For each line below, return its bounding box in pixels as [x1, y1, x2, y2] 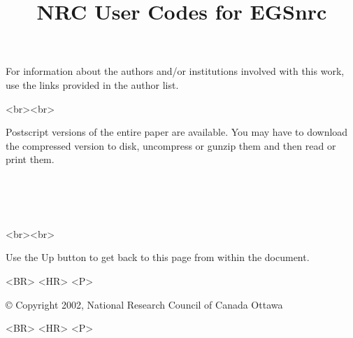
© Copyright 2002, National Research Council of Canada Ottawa [6, 297, 283, 311]
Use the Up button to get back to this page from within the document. [6, 250, 310, 265]
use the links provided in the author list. [6, 77, 179, 92]
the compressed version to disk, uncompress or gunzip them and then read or [6, 138, 336, 153]
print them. [6, 152, 55, 167]
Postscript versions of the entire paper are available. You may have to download [6, 125, 348, 139]
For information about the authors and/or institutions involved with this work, [6, 64, 345, 78]
